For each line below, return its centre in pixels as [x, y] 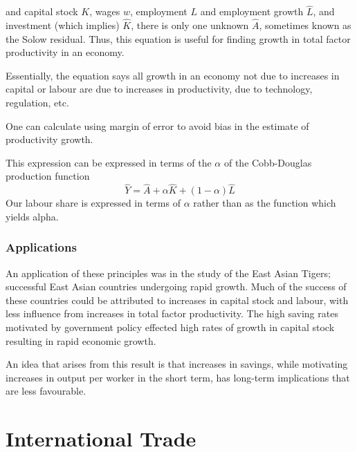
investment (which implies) [63, 25]
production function [48, 176]
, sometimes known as [305, 25]
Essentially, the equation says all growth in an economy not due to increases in [173, 75]
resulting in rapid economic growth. [81, 340]
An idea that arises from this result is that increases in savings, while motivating [177, 364]
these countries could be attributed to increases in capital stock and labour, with [177, 300]
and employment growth [252, 11]
